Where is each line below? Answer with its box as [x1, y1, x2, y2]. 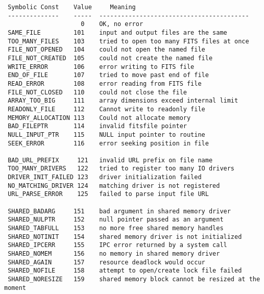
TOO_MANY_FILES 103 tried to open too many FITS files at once [8, 37, 249, 45]
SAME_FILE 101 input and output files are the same [8, 29, 227, 36]
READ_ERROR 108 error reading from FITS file [8, 80, 202, 87]
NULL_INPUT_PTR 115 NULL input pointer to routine [8, 131, 205, 138]
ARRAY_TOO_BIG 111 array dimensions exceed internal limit [8, 97, 238, 105]
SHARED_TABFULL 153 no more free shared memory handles [8, 225, 224, 232]
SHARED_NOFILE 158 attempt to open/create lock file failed [8, 267, 242, 275]
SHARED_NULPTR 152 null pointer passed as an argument [8, 216, 224, 224]
